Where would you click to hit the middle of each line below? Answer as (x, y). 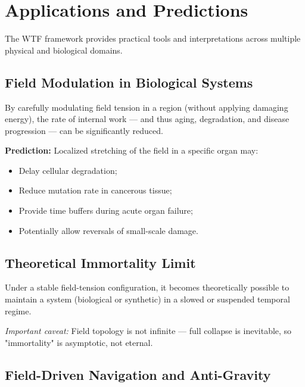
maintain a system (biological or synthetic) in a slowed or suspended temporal (147, 299)
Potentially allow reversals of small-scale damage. (108, 230)
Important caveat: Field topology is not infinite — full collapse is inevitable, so (148, 331)
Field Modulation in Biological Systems (129, 82)
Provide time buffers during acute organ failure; (106, 210)
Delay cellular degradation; (68, 170)
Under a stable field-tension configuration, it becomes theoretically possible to (147, 287)
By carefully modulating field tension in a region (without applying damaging (147, 107)
